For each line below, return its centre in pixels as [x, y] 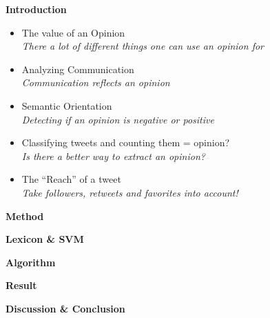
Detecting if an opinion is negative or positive [118, 119]
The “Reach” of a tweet [71, 179]
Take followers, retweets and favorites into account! [130, 192]
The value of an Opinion [73, 32]
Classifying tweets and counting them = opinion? [126, 142]
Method [25, 216]
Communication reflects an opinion [96, 82]
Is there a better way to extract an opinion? [113, 156]
